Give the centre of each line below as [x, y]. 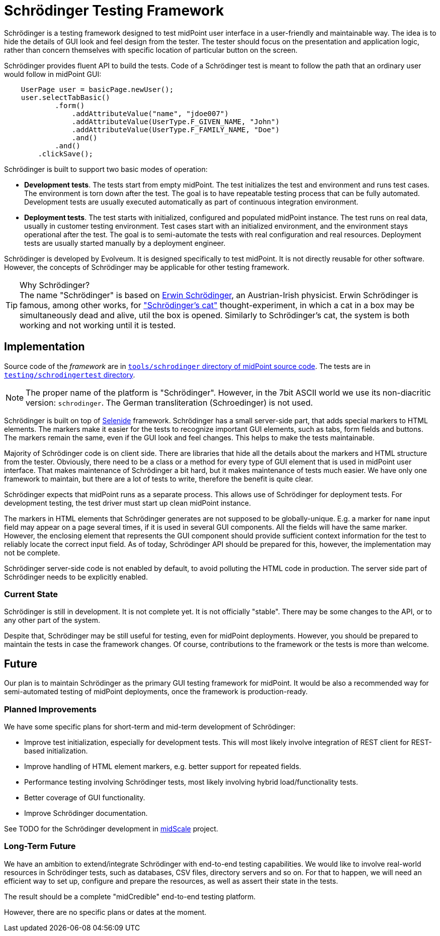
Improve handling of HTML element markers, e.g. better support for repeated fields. [163, 766]
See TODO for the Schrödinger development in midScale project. [111, 828]
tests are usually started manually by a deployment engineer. [125, 243]
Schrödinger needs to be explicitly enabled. [76, 577]
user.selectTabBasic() [65, 97]
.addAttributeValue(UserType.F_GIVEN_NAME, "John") [175, 121]
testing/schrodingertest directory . [70, 375]
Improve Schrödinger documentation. [86, 813]
